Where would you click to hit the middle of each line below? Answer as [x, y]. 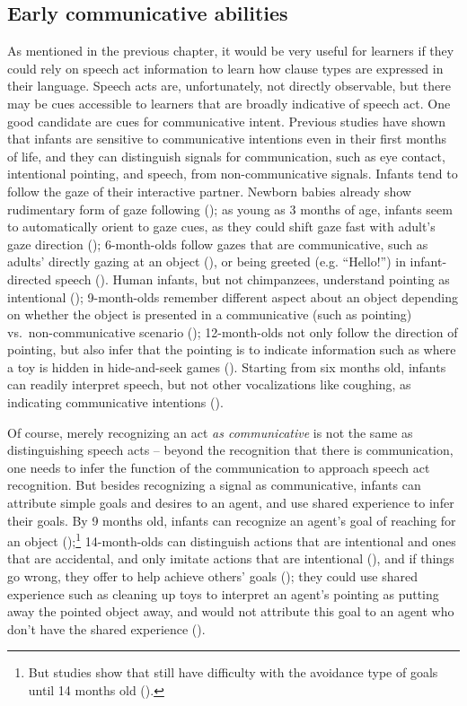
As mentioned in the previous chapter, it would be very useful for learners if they [231, 51]
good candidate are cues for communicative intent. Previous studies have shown [226, 121]
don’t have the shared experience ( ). [106, 628]
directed [30, 279]
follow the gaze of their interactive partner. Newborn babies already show [209, 191]
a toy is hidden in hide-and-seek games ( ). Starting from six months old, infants [227, 366]
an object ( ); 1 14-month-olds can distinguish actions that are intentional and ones [232, 540]
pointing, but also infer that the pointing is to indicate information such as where [232, 349]
